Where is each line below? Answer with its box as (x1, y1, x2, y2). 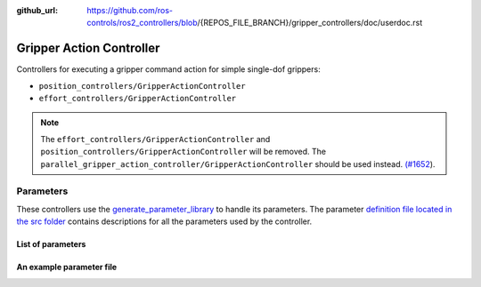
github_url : (16, 5, 58, 15)
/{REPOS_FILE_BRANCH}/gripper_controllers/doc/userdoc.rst (197, 18, 423, 28)
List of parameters (16, 239, 86, 250)
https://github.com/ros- (86, 5, 174, 15)
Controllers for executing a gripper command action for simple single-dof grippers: (16, 64, 321, 75)
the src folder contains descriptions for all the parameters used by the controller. (16, 216, 313, 227)
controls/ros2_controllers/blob (86, 18, 198, 28)
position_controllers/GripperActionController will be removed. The (40, 147, 327, 157)
